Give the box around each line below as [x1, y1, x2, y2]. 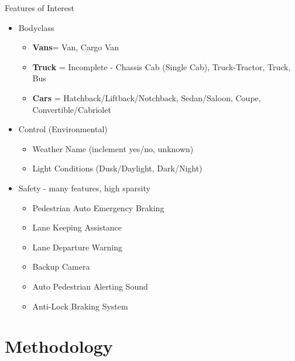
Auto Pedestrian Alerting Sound [32, 280, 148, 292]
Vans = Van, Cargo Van [32, 41, 119, 53]
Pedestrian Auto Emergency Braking [32, 201, 164, 214]
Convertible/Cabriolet [32, 103, 111, 115]
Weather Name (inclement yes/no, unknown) [32, 142, 194, 154]
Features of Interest [5, 2, 75, 13]
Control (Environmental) [18, 123, 108, 135]
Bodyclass [18, 21, 54, 33]
